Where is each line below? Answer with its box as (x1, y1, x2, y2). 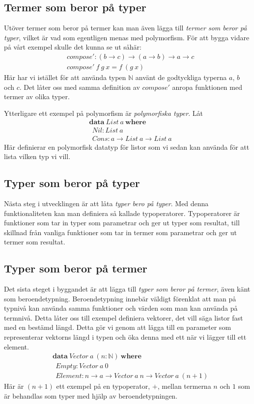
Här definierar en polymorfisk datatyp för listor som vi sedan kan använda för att (4, 141, 250, 152)
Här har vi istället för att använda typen (4, 72, 126, 82)
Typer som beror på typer (4, 175, 140, 190)
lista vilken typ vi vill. (4, 151, 71, 162)
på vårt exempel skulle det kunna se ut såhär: (4, 42, 141, 52)
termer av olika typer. (4, 91, 70, 102)
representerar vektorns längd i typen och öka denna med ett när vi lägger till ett (4, 332, 247, 342)
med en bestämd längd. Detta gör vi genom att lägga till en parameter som (4, 322, 231, 332)
